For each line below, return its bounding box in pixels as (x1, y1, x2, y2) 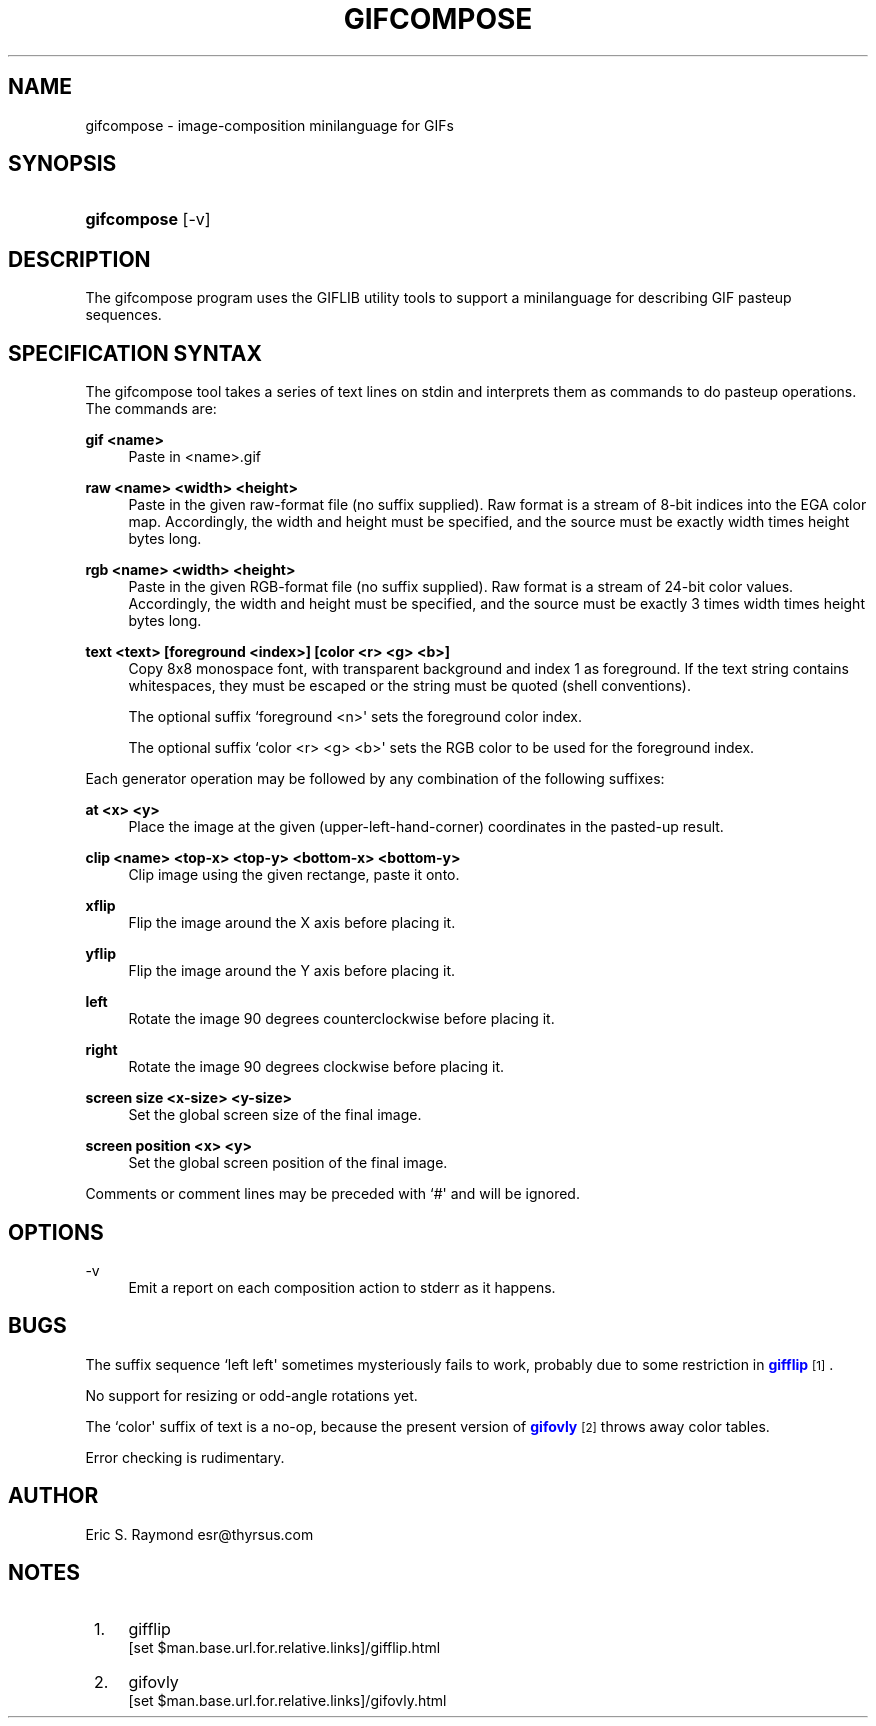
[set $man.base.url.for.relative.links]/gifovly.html (128, 1691, 447, 1709)
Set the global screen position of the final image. (128, 1154, 448, 1172)
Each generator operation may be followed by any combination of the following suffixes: (85, 770, 665, 788)
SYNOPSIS (8, 151, 117, 177)
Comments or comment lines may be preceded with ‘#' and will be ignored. (85, 1185, 580, 1203)
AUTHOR (8, 1483, 99, 1509)
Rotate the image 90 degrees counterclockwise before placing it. (128, 1010, 555, 1028)
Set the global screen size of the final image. (128, 1106, 422, 1124)
